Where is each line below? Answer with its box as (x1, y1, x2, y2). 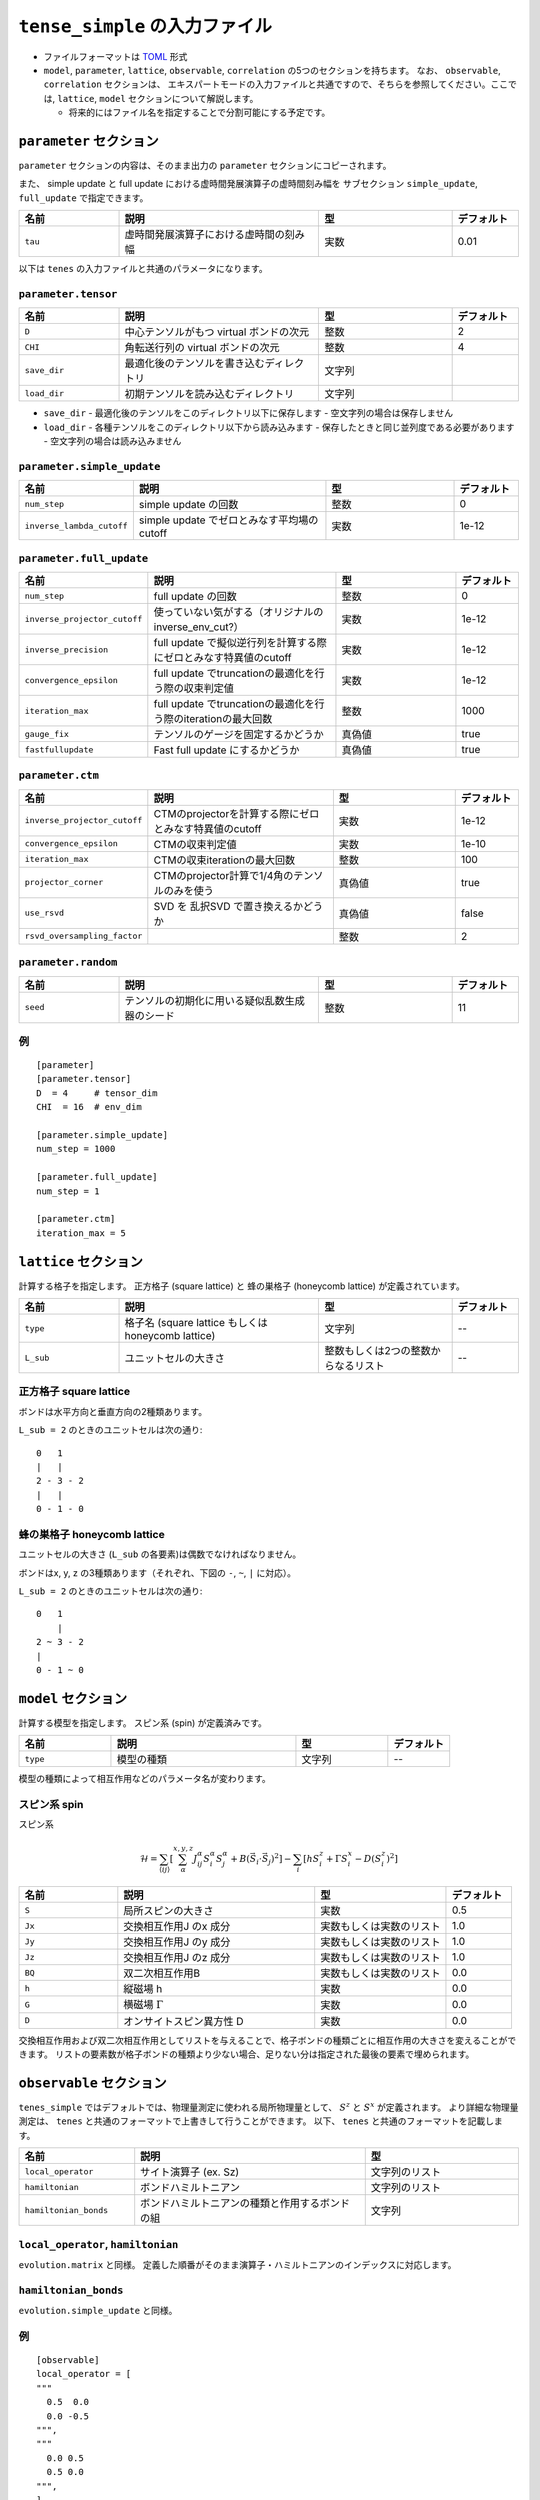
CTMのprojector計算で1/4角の (153, 868, 294, 882)
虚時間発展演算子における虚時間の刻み (124, 228, 305, 242)
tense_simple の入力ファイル (18, 15, 272, 37)
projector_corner (24, 877, 104, 888)
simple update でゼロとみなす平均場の (138, 513, 319, 527)
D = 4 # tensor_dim (36, 1087, 158, 1099)
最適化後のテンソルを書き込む (124, 356, 265, 370)
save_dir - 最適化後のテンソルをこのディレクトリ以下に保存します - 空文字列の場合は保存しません (43, 407, 454, 419)
